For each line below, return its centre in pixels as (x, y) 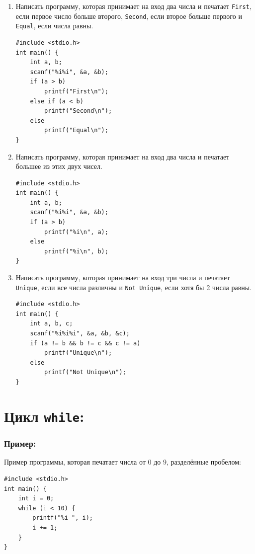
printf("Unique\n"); (78, 353)
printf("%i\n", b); (76, 251)
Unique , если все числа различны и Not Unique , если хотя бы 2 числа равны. (134, 287)
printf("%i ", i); (63, 518)
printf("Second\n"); (78, 111)
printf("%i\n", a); (76, 232)
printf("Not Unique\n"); (85, 372)
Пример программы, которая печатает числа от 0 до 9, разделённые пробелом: (123, 462)
